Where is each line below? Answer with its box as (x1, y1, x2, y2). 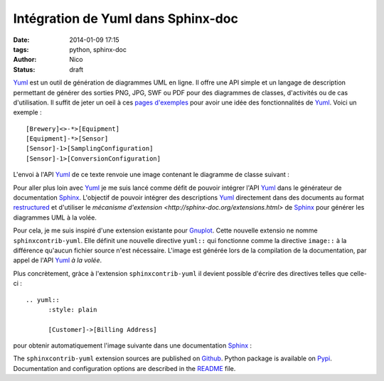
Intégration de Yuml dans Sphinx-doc (13, 11, 238, 26)
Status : (13, 65, 36, 74)
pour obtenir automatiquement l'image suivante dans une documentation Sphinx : (13, 341, 252, 350)
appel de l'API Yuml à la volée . (13, 256, 102, 264)
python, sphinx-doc (69, 45, 127, 53)
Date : (13, 36, 30, 44)
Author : (13, 55, 37, 64)
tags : (13, 45, 29, 53)
